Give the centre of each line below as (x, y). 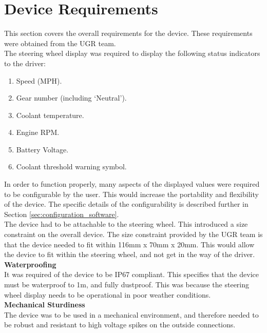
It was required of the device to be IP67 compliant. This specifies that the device (131, 274)
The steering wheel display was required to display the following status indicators (132, 53)
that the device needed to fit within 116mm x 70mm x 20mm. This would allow (129, 244)
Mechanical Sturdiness (45, 305)
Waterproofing (30, 264)
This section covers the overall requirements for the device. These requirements (128, 33)
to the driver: (25, 63)
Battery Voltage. (42, 149)
